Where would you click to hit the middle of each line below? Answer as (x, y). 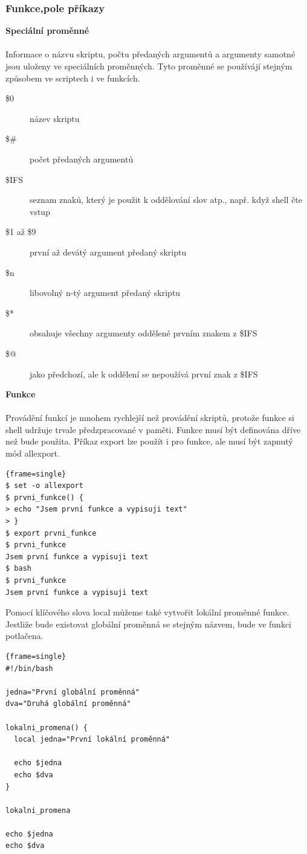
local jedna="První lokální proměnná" (92, 740)
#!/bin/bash (29, 668)
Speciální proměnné (47, 30)
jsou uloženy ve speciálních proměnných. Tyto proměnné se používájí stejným (149, 66)
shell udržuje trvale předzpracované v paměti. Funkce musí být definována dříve (153, 429)
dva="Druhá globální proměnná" (68, 704)
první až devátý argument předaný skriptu (108, 252)
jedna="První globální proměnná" (73, 692)
